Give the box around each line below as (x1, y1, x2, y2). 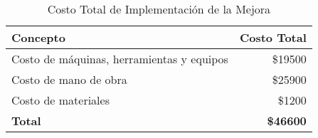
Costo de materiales (11, 92, 110, 108)
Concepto (11, 29, 65, 46)
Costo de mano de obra (11, 71, 127, 87)
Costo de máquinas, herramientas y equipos (11, 51, 228, 67)
